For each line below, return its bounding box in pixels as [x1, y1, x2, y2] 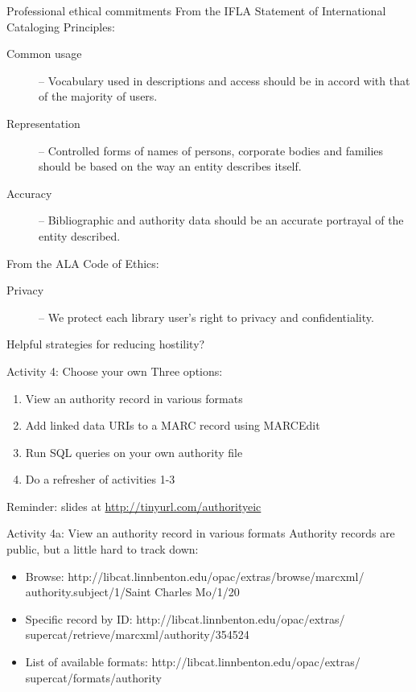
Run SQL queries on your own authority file [25, 443, 243, 460]
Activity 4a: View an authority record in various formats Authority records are [6, 525, 395, 542]
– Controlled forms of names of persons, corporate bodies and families [39, 142, 384, 159]
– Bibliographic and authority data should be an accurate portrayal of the [39, 212, 404, 229]
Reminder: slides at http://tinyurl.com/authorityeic [6, 497, 262, 514]
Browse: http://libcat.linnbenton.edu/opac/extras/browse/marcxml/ [25, 567, 365, 584]
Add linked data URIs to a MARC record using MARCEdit [25, 417, 320, 434]
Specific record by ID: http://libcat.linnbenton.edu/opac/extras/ [25, 610, 345, 627]
